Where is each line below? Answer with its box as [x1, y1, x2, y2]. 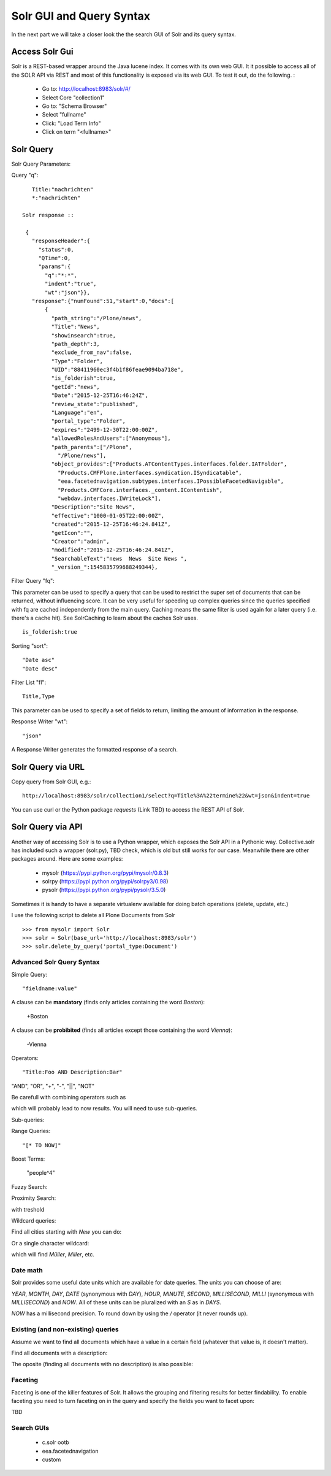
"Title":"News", [51, 323, 101, 331]
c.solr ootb [42, 1439, 70, 1446]
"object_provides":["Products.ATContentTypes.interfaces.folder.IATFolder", [51, 461, 287, 467]
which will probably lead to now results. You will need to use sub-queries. [11, 1105, 197, 1112]
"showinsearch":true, [51, 332, 116, 339]
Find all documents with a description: [11, 1350, 108, 1356]
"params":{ [38, 263, 71, 270]
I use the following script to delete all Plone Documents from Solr [11, 912, 175, 919]
